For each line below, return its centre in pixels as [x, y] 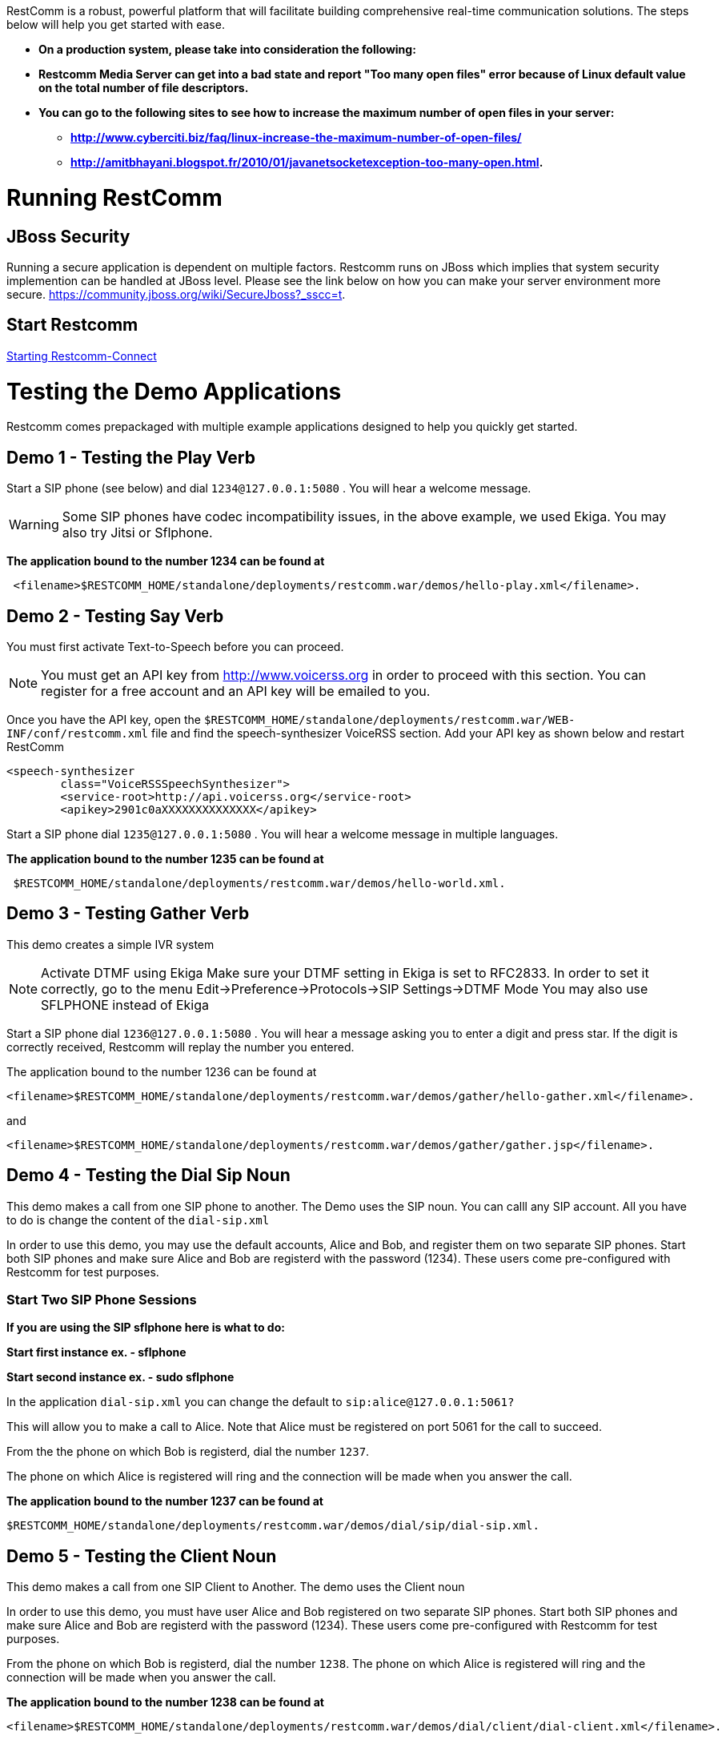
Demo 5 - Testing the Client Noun [142, 1556]
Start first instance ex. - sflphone [96, 1352]
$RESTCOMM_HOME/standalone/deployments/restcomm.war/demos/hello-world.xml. [259, 883]
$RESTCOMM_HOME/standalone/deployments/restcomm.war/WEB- [389, 719]
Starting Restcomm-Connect [82, 356]
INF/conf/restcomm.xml [78, 733]
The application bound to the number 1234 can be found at [166, 561]
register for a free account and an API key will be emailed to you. [236, 691]
